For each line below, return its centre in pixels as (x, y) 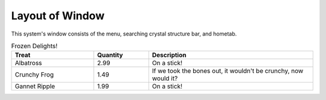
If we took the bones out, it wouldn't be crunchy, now (228, 71)
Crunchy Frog (34, 75)
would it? (165, 78)
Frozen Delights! (34, 46)
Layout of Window (58, 16)
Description (169, 55)
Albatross (28, 63)
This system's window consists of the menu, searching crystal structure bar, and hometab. (124, 34)
